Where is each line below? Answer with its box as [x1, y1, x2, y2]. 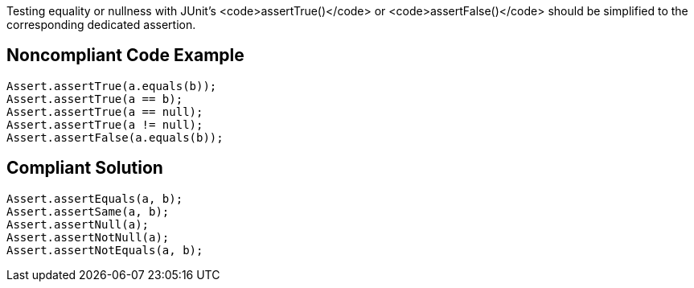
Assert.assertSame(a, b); [6, 204, 170, 218]
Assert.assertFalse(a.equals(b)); [6, 130, 224, 144]
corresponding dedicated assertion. [6, 18, 196, 31]
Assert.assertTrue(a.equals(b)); [6, 79, 217, 93]
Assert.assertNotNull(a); [6, 230, 170, 244]
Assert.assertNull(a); [6, 217, 150, 231]
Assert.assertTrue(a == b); [6, 92, 183, 105]
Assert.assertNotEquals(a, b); [6, 243, 203, 257]
